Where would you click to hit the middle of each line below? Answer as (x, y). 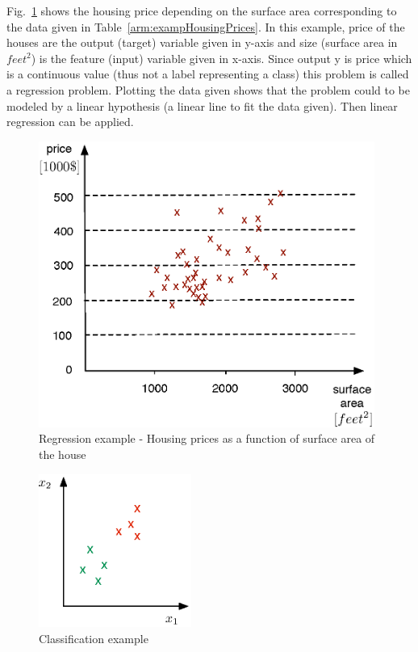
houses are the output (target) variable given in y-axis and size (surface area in (202, 42)
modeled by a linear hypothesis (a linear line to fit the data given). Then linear (202, 105)
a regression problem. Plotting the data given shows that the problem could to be (208, 89)
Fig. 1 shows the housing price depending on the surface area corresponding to (202, 11)
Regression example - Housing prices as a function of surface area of (207, 438)
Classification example (94, 638)
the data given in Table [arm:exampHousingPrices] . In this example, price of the (206, 26)
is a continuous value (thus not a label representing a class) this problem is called (208, 74)
